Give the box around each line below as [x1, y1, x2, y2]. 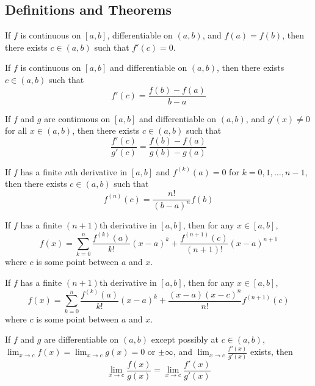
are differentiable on [44, 333, 119, 346]
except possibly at [151, 333, 219, 346]
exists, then [250, 345, 293, 358]
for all [5, 124, 27, 137]
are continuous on [44, 112, 110, 125]
